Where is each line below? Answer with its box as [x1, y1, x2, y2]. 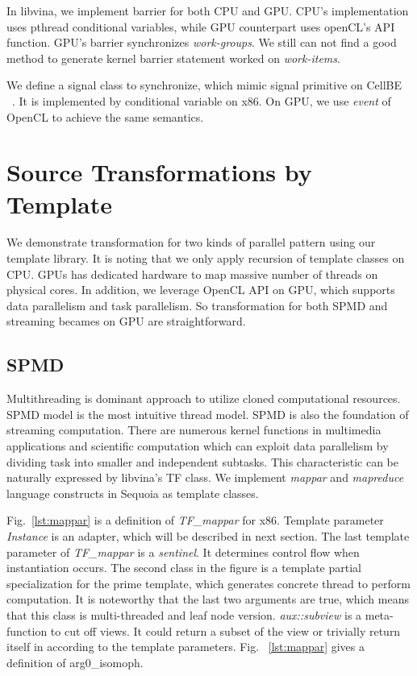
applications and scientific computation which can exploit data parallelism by [6, 438, 389, 454]
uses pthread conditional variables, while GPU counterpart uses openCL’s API [6, 18, 395, 35]
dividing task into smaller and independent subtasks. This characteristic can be [6, 453, 399, 470]
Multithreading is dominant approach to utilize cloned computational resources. [6, 390, 401, 407]
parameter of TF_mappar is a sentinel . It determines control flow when [6, 543, 360, 560]
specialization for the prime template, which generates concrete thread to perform [6, 574, 411, 591]
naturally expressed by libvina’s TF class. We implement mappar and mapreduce [6, 469, 404, 486]
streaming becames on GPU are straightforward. [6, 313, 246, 330]
